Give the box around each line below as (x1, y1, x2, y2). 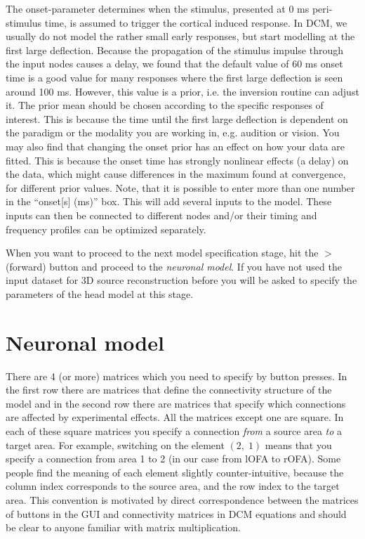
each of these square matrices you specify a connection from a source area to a (6, 423, 343, 438)
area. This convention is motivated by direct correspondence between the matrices (6, 492, 359, 507)
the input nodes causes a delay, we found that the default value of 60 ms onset (6, 56, 343, 71)
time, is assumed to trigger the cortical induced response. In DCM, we (44, 15, 347, 30)
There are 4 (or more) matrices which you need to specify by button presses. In (6, 368, 347, 383)
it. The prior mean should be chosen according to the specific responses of (6, 98, 324, 112)
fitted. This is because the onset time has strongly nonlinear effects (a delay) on (6, 152, 349, 167)
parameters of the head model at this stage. (6, 286, 194, 301)
